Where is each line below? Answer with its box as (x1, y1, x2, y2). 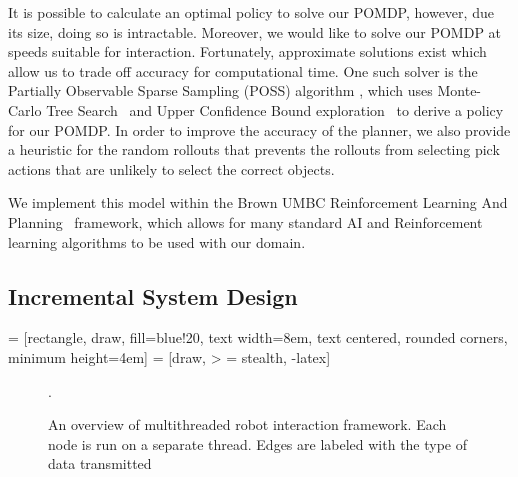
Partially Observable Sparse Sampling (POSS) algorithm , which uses (8, 80, 433, 101)
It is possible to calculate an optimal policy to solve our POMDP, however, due (8, 2, 494, 22)
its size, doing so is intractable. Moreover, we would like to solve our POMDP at (8, 21, 502, 42)
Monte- (437, 80, 482, 101)
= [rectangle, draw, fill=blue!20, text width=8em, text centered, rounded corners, (8, 327, 508, 348)
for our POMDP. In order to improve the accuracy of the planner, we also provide (8, 119, 511, 140)
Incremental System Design (8, 280, 298, 311)
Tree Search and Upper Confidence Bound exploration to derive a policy (46, 99, 504, 120)
